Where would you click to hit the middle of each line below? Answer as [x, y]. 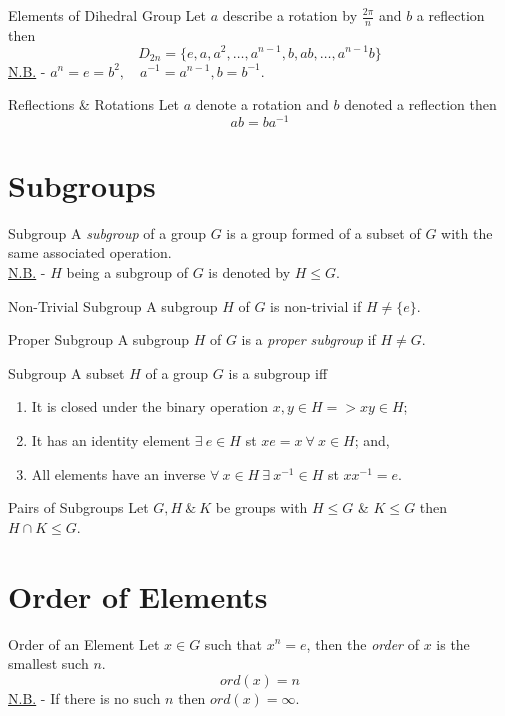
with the [467, 232]
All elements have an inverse [118, 473]
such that [233, 643]
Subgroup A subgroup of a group [107, 232]
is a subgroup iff [278, 372]
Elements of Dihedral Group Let [107, 15]
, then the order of [362, 643]
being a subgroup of [127, 272]
